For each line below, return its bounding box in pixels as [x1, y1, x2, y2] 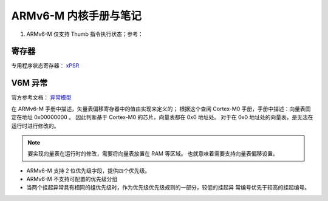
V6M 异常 [11, 78, 48, 88]
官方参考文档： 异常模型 [11, 94, 72, 101]
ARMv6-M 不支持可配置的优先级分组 [26, 175, 118, 183]
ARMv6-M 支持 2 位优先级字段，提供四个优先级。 [26, 167, 151, 174]
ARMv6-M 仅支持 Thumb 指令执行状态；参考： [26, 30, 144, 38]
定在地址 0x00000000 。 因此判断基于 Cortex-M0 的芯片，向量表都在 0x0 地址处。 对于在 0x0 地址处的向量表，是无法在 [11, 114, 313, 121]
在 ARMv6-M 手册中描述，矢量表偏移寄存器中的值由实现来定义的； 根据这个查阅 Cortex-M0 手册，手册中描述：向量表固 [11, 105, 311, 112]
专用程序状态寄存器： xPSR [11, 62, 80, 69]
